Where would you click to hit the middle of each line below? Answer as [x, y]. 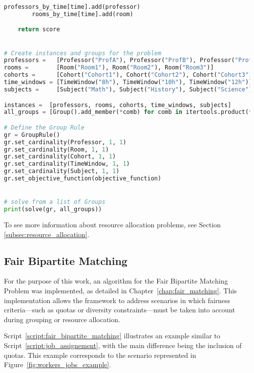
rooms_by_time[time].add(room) [83, 14]
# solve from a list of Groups [55, 202]
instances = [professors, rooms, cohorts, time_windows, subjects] [118, 105]
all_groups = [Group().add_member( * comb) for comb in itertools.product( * [128, 112]
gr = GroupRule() [32, 135]
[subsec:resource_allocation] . [47, 234]
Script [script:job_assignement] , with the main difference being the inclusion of [123, 345]
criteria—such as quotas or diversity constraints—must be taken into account [120, 310]
